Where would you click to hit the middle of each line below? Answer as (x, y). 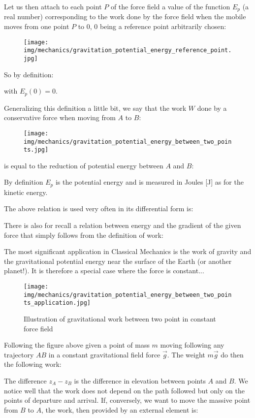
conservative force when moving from (60, 117)
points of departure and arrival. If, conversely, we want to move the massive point (127, 400)
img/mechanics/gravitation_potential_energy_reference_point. (128, 50)
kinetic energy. (26, 192)
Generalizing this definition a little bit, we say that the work (95, 108)
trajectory (19, 354)
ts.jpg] (36, 150)
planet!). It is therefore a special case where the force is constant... (104, 271)
